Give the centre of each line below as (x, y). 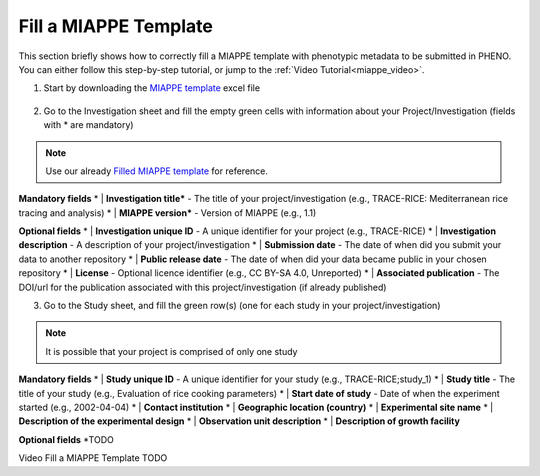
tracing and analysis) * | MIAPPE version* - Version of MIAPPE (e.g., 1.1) (167, 212)
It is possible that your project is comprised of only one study (171, 351)
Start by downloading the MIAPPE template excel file (151, 88)
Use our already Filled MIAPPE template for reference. (157, 171)
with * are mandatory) (88, 125)
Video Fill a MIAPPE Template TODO (93, 458)
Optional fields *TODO (66, 439)
